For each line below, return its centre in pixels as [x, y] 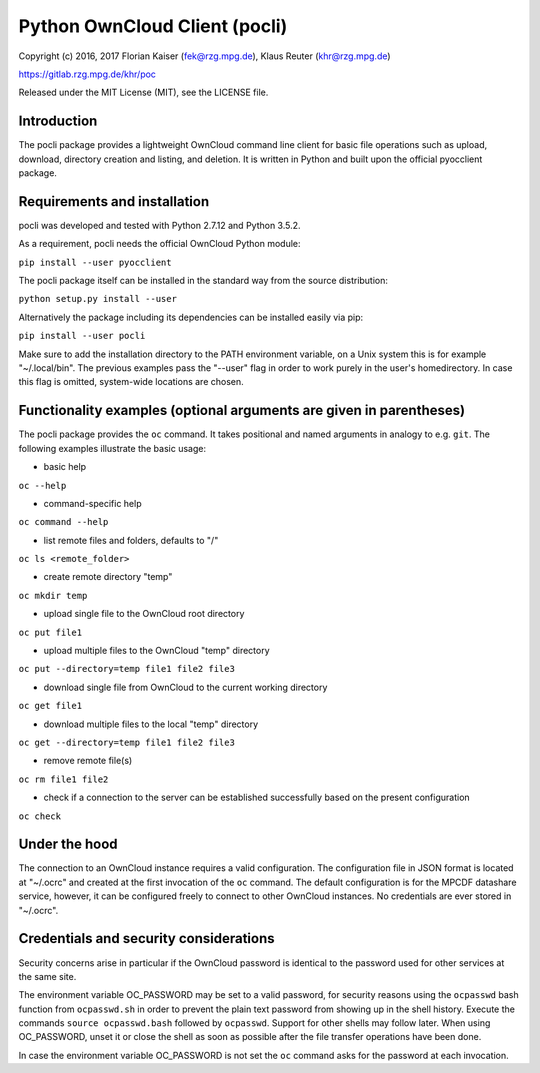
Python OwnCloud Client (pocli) [153, 26]
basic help [65, 467]
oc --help [42, 485]
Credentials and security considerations [146, 938]
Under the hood [68, 844]
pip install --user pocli [82, 336]
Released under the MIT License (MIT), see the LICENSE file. [143, 92]
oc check [40, 816]
